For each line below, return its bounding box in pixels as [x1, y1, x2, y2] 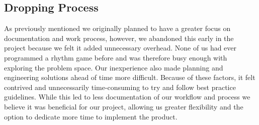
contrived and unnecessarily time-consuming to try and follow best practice [4, 81, 236, 92]
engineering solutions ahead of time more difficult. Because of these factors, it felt [4, 72, 255, 82]
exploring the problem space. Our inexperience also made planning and [4, 62, 223, 72]
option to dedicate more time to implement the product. [4, 111, 178, 121]
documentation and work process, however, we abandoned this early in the [4, 32, 234, 43]
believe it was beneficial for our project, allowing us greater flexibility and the [4, 101, 243, 111]
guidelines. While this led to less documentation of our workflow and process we [4, 91, 250, 102]
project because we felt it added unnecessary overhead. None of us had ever [4, 42, 237, 53]
